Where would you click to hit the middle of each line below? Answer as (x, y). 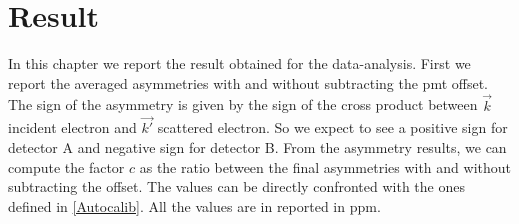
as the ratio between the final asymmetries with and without (325, 166)
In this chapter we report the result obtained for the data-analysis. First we (239, 63)
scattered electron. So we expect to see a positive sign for (332, 127)
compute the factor (66, 166)
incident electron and (72, 127)
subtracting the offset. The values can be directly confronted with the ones (236, 186)
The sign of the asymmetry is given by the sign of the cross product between (243, 104)
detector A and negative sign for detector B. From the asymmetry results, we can (257, 146)
